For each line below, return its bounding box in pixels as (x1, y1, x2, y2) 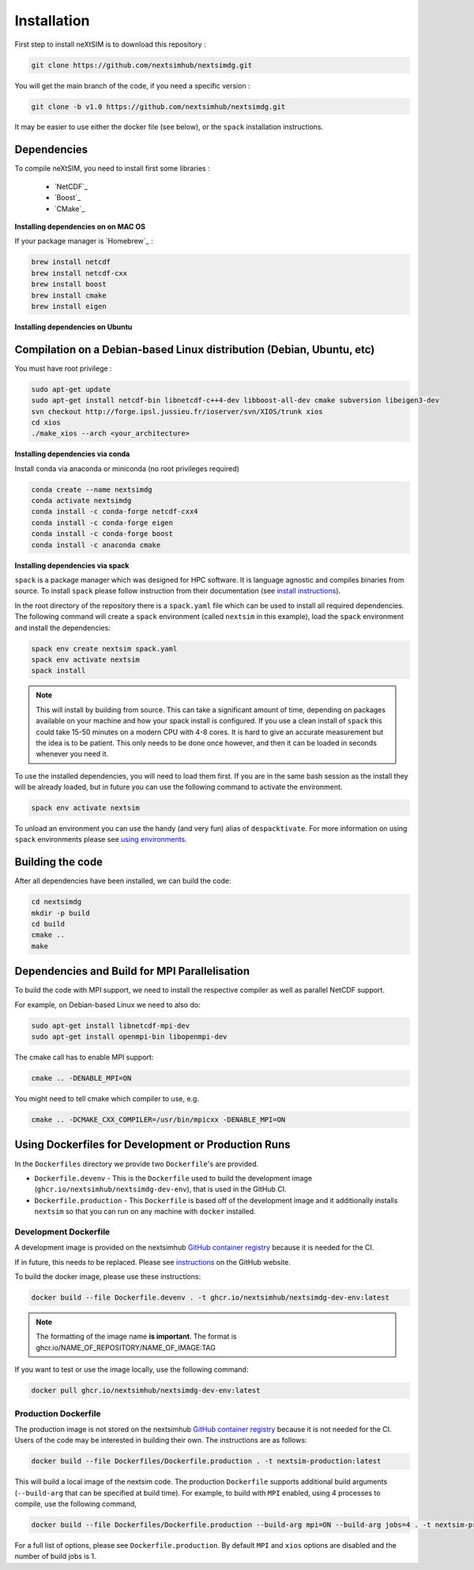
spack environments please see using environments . (14, 835, 187, 844)
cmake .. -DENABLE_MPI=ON (31, 1074, 132, 1083)
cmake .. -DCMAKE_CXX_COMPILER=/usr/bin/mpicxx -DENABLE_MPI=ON (31, 1115, 286, 1124)
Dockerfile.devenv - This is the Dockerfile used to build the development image (34, 1173, 312, 1183)
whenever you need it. (36, 749, 109, 759)
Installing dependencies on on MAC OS (14, 221, 146, 231)
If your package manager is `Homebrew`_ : (14, 236, 153, 246)
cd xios (31, 417, 61, 427)
